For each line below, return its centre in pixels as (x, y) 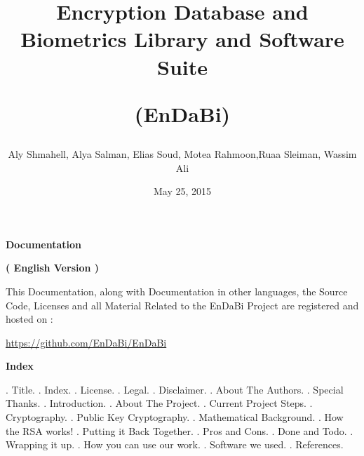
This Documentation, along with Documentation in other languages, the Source (177, 291)
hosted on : (29, 319)
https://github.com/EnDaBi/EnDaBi (86, 342)
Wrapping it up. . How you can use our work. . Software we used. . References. (175, 444)
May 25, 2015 (182, 191)
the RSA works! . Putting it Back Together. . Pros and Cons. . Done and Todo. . (180, 430)
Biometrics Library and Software (182, 39)
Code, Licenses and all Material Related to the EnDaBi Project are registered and (182, 305)
